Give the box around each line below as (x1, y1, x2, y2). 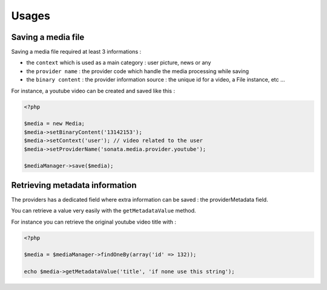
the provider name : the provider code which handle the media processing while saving (26, 67, 249, 75)
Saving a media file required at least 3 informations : (11, 48, 142, 56)
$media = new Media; (24, 120, 85, 127)
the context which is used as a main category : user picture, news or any (26, 59, 211, 66)
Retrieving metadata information (11, 180, 137, 190)
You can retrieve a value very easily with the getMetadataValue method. (11, 207, 196, 214)
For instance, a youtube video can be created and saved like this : (11, 87, 176, 94)
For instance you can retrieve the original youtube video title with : (11, 218, 177, 225)
